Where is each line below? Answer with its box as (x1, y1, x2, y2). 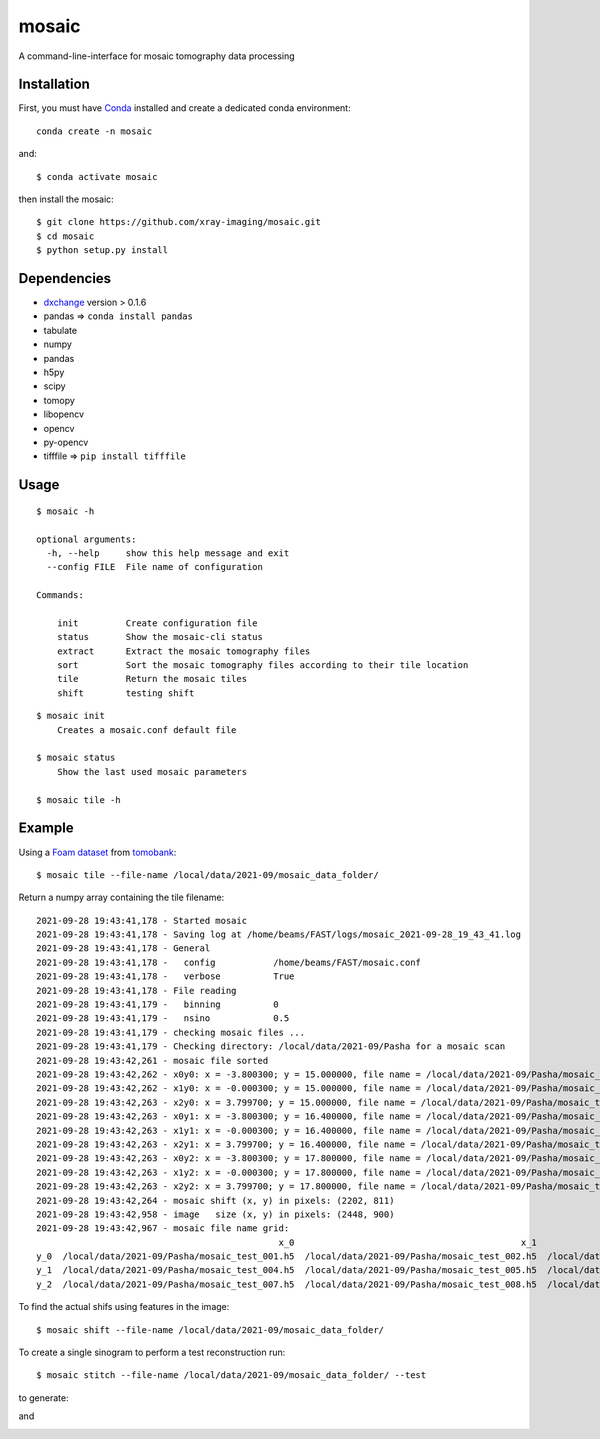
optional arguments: (36, 533, 137, 545)
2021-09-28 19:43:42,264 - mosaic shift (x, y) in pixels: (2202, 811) (36, 1195, 395, 1206)
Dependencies (18, 270, 112, 287)
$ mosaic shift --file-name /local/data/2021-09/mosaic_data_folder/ (36, 1324, 385, 1335)
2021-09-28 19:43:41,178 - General (36, 943, 211, 954)
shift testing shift (56, 687, 195, 699)
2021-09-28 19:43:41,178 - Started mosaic (36, 915, 248, 926)
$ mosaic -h (36, 505, 95, 517)
